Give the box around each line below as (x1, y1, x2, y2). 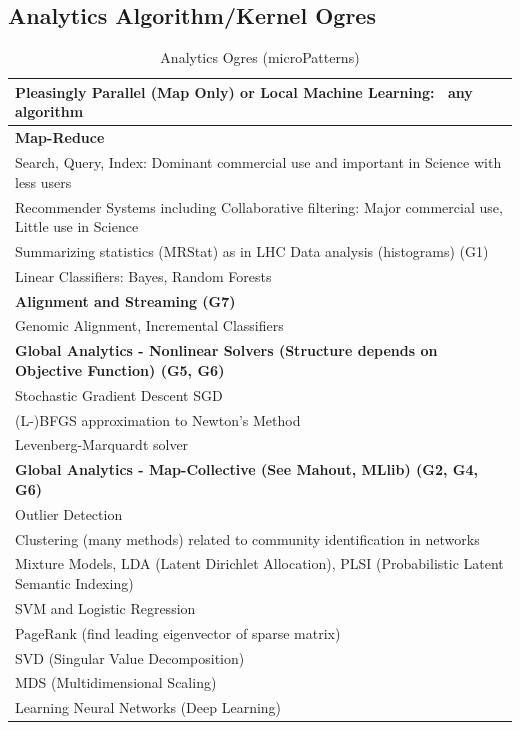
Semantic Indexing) (15, 573, 134, 594)
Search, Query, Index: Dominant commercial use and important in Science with (15, 152, 502, 173)
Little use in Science (15, 216, 139, 237)
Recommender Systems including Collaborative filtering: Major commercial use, (15, 196, 503, 217)
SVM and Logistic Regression (15, 597, 196, 618)
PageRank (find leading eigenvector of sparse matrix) (15, 622, 341, 643)
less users (15, 171, 72, 192)
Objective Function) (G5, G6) (15, 359, 225, 380)
